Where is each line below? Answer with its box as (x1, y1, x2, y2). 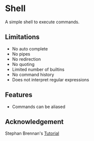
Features (5, 91, 32, 99)
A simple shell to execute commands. (5, 19, 80, 25)
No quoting (12, 61, 35, 67)
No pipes (12, 51, 31, 57)
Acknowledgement (5, 117, 64, 126)
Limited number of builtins (12, 66, 64, 72)
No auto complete (12, 46, 48, 51)
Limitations (5, 33, 40, 41)
